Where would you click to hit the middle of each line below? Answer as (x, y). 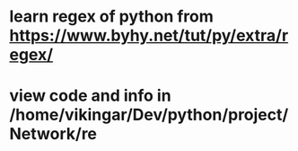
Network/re (53, 134)
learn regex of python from (111, 17)
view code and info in (91, 96)
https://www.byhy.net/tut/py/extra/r (149, 36)
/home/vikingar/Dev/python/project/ (149, 115)
